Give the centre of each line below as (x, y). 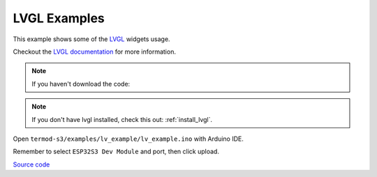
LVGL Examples (59, 18)
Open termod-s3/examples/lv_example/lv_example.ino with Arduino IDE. (128, 139)
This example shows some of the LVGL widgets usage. (91, 39)
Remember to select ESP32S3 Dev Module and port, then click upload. (116, 152)
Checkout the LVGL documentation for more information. (94, 52)
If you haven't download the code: (81, 84)
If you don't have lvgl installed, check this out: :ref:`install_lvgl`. (122, 119)
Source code (31, 164)
